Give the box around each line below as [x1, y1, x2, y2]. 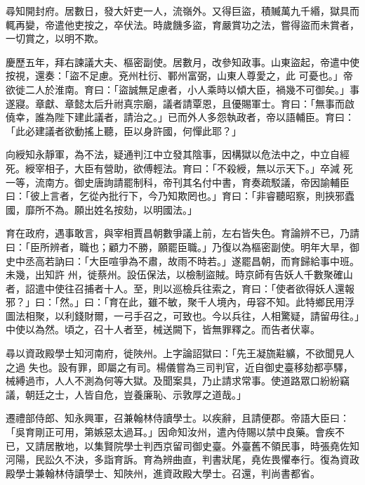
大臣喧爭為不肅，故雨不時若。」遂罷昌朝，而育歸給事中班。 [88, 253, 359, 268]
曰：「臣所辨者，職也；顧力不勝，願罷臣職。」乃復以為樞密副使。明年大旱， [6, 239, 350, 254]
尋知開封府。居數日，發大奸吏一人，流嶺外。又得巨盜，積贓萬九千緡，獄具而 [6, 4, 359, 18]
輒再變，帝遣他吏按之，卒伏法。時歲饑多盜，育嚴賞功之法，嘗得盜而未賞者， [6, 17, 359, 32]
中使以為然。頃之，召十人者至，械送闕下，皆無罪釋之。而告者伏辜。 [6, 322, 320, 337]
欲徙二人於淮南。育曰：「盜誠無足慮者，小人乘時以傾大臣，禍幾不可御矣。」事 [6, 82, 359, 96]
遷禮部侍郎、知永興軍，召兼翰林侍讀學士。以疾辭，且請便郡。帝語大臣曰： [6, 410, 350, 425]
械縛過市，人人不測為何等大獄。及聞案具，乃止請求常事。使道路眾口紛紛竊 [6, 373, 350, 388]
